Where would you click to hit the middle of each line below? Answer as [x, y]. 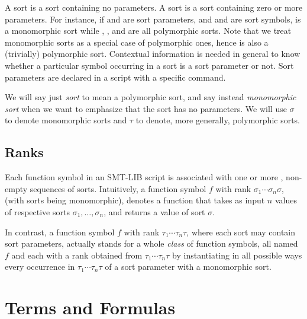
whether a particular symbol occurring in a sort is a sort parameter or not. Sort [149, 65]
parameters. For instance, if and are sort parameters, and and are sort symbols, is [153, 19]
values [286, 200]
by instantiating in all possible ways [237, 255]
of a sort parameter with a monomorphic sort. [188, 267]
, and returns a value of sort [154, 211]
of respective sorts [37, 211]
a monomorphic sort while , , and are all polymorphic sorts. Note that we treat [148, 31]
